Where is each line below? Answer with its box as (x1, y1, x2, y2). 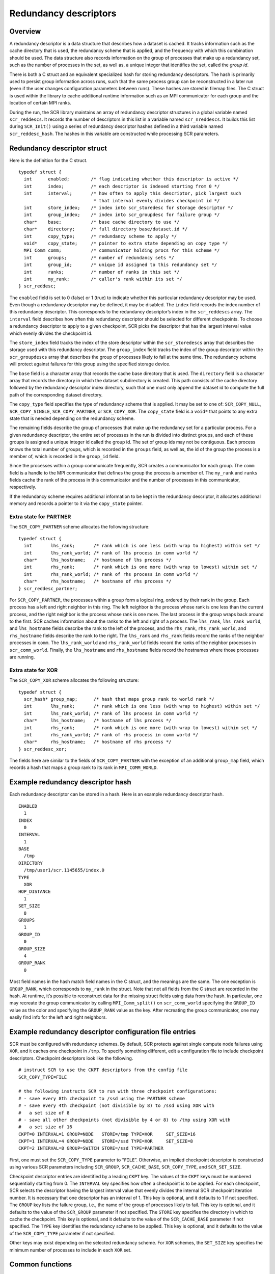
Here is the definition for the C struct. (9, 157, 88, 163)
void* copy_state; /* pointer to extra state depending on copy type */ (23, 240, 228, 246)
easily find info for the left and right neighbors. (9, 1014, 107, 1020)
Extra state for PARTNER (9, 513, 71, 520)
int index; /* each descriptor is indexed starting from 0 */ (23, 183, 220, 189)
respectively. (9, 484, 37, 490)
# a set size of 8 (18, 1110, 70, 1116)
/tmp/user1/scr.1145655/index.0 (23, 867, 104, 873)
